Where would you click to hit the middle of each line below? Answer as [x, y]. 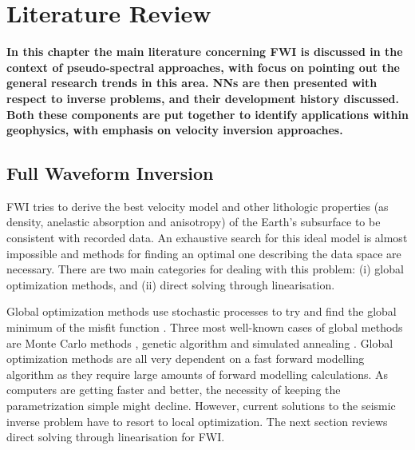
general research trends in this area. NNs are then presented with [192, 83]
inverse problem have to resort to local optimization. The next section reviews [197, 421]
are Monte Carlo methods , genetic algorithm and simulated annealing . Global [200, 342]
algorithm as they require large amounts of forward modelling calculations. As [198, 374]
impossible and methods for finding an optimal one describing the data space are [204, 253]
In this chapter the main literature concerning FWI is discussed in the [205, 52]
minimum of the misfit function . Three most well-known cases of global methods [205, 327]
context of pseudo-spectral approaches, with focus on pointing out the [203, 67]
